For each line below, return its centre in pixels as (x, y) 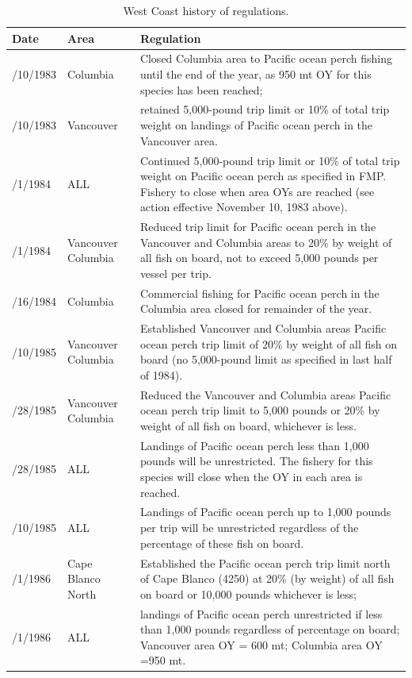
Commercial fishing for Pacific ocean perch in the (259, 293)
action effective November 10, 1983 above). (244, 207)
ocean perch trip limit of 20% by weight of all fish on (268, 343)
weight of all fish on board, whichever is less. (248, 426)
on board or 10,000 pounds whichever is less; (248, 593)
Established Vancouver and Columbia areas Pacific (263, 328)
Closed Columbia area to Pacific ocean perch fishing (266, 58)
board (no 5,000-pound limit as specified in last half (266, 359)
